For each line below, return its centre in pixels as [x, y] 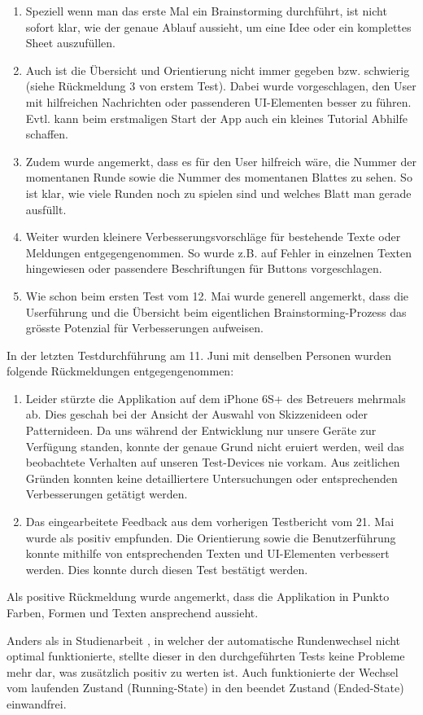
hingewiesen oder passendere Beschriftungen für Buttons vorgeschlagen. [204, 268]
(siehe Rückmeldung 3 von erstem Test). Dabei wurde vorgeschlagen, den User [221, 86]
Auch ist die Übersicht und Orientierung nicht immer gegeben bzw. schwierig [218, 70]
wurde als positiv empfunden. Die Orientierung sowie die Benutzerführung [211, 537]
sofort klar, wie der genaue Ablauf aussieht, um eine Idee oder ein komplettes [218, 26]
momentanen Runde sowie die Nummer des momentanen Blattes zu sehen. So [219, 177]
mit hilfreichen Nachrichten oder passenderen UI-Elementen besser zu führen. [218, 101]
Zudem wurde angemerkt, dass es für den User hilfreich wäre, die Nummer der [221, 161]
